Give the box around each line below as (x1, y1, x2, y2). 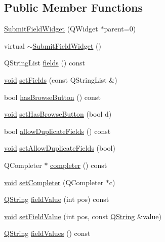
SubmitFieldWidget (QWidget (4, 23, 98, 34)
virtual (4, 40, 25, 51)
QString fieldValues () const (4, 228, 91, 238)
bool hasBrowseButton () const (4, 91, 101, 102)
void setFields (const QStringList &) (4, 74, 117, 85)
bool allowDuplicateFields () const (4, 125, 111, 136)
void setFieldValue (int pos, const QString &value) (4, 211, 161, 221)
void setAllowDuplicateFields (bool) (4, 143, 115, 153)
